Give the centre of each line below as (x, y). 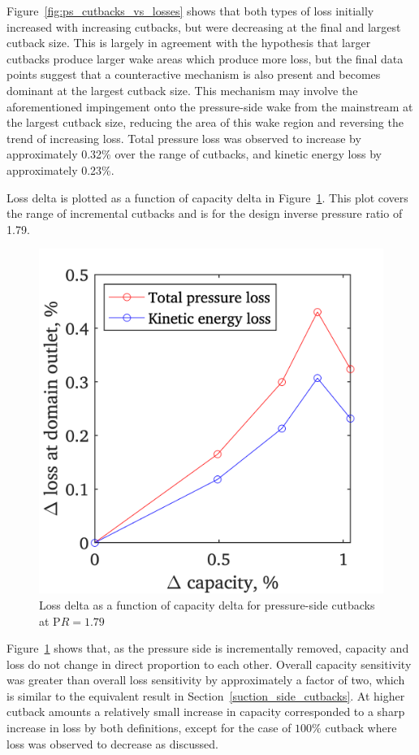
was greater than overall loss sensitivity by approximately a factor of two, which (206, 680)
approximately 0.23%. (60, 169)
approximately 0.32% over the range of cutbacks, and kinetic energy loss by (194, 154)
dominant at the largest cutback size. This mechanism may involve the (182, 90)
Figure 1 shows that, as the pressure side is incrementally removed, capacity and (208, 648)
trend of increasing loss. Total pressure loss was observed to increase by (184, 138)
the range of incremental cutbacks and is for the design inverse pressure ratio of (205, 213)
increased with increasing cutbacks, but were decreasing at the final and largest (204, 26)
